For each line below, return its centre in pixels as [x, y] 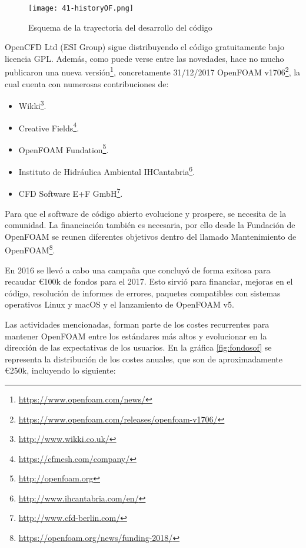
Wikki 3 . [32, 105]
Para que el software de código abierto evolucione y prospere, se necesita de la [146, 213]
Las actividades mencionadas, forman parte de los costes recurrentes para [137, 324]
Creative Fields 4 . [49, 127]
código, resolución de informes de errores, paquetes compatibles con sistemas [143, 293]
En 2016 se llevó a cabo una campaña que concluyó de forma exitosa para [138, 270]
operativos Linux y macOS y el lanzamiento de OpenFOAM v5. [119, 304]
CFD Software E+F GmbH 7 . [71, 192]
